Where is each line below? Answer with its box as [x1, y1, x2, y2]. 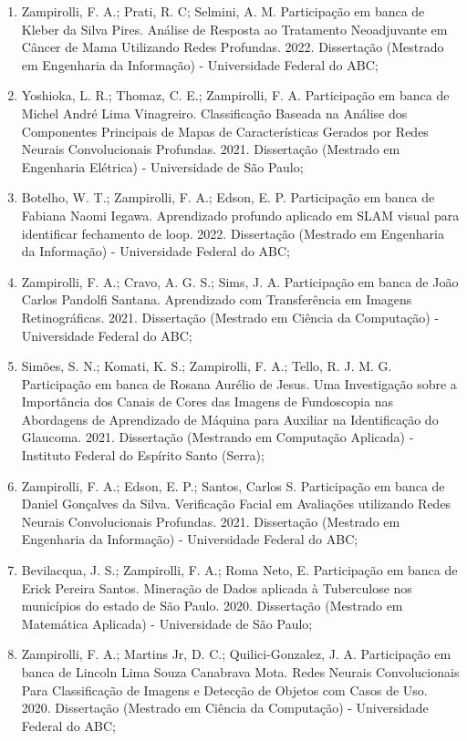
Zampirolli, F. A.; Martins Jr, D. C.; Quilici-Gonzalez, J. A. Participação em [21, 644, 451, 664]
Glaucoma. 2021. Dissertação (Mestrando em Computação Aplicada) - [21, 427, 414, 447]
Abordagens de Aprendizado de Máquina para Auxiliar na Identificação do [21, 409, 439, 428]
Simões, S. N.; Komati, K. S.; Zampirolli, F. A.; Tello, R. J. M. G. [21, 356, 392, 376]
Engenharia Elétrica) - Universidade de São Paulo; [21, 157, 304, 176]
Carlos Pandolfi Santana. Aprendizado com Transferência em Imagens [21, 290, 412, 309]
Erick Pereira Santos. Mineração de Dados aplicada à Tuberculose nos [21, 578, 412, 597]
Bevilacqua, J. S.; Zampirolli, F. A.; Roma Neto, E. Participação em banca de [21, 561, 458, 580]
